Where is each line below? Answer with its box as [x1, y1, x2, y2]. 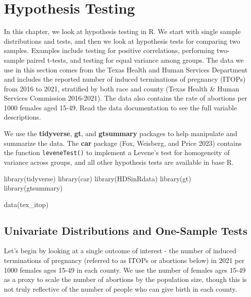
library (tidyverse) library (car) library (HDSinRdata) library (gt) [4, 173, 191, 183]
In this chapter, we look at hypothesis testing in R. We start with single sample [4, 26, 241, 36]
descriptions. [4, 112, 41, 122]
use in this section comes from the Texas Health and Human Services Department [4, 64, 248, 74]
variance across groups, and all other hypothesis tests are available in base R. [4, 157, 234, 167]
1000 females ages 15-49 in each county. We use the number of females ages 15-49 [4, 264, 246, 275]
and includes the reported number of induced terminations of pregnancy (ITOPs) [4, 74, 246, 84]
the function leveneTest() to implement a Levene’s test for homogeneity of [4, 147, 230, 157]
